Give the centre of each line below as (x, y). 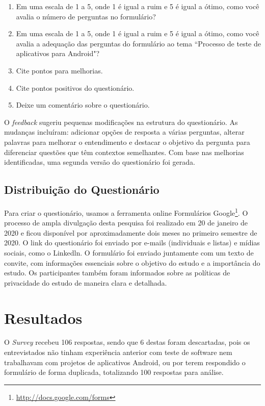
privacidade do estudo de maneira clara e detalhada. (86, 282)
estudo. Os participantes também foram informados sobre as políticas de (117, 273)
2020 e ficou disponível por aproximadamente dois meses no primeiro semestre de (131, 232)
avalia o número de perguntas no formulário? (86, 16)
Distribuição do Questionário (82, 189)
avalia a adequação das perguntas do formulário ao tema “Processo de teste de (138, 43)
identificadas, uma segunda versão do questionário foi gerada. (100, 162)
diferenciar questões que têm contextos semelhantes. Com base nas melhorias (124, 152)
